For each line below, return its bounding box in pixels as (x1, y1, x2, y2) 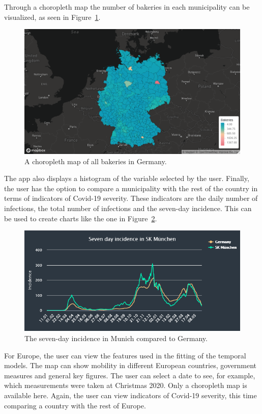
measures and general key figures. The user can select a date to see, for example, (4, 370, 255, 380)
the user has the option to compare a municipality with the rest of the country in (4, 183, 258, 193)
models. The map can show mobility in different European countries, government (4, 360, 257, 371)
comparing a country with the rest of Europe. (4, 400, 146, 410)
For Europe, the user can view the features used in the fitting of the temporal (4, 350, 246, 360)
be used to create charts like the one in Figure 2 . (4, 213, 157, 223)
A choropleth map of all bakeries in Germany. (24, 156, 167, 166)
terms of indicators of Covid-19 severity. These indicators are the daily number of (4, 193, 258, 203)
